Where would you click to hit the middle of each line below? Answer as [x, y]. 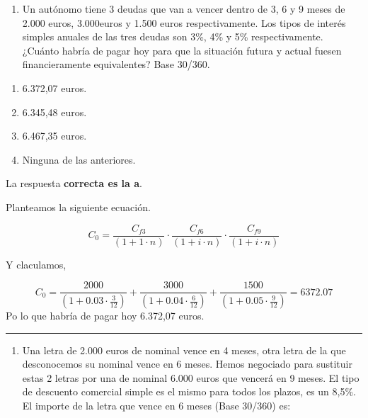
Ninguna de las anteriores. [79, 159]
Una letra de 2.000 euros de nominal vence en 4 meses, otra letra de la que [184, 350]
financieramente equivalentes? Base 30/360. [116, 64]
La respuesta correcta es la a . [74, 183]
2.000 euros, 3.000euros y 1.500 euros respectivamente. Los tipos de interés [184, 22]
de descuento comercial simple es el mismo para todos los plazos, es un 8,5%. [189, 391]
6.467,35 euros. [54, 136]
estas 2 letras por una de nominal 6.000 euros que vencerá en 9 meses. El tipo [191, 377]
